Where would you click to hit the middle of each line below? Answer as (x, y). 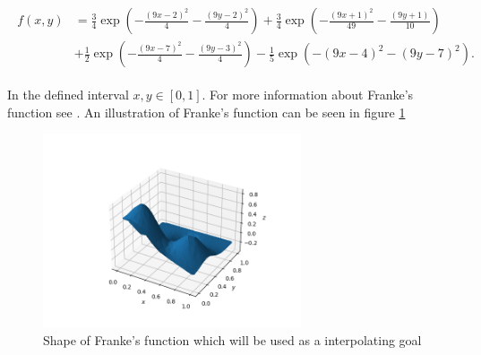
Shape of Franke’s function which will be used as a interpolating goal (232, 339)
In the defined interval (68, 95)
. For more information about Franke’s (308, 95)
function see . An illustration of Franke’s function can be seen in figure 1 (206, 112)
